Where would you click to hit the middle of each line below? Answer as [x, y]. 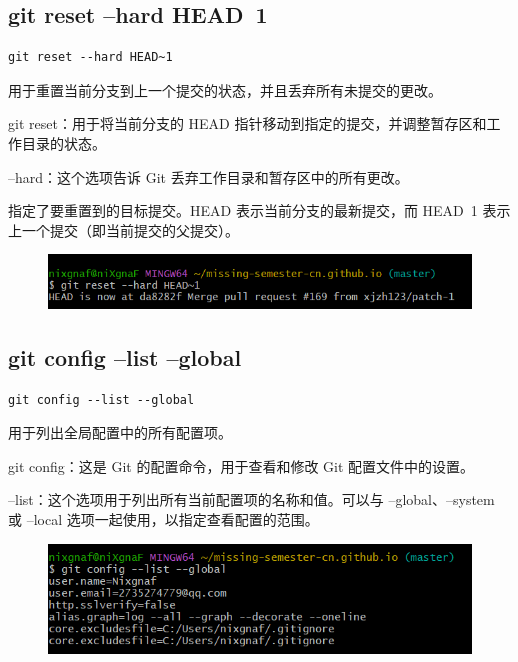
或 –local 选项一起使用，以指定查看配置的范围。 [163, 519]
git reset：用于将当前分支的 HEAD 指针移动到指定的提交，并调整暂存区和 [247, 123]
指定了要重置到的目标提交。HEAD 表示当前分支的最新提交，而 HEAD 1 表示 [259, 210]
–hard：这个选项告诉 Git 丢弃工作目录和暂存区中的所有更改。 [208, 176]
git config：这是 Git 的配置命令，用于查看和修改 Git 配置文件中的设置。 [241, 465]
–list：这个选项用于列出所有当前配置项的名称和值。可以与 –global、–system [251, 499]
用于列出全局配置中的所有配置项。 [120, 432]
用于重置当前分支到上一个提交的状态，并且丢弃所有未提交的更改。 [225, 89]
